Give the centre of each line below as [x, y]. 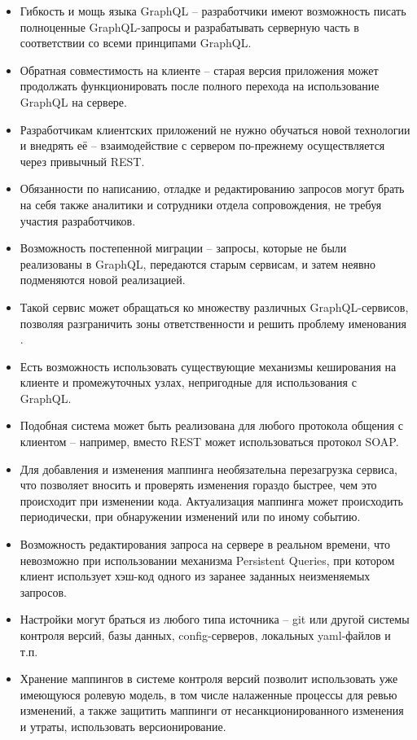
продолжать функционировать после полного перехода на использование [200, 86]
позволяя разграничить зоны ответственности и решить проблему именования [213, 323]
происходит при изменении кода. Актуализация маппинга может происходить [211, 500]
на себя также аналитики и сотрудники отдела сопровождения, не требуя [201, 204]
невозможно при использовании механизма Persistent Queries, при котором [207, 560]
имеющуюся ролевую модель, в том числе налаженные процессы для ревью [208, 694]
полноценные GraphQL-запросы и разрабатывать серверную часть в [189, 26]
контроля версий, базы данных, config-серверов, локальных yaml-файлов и [205, 635]
